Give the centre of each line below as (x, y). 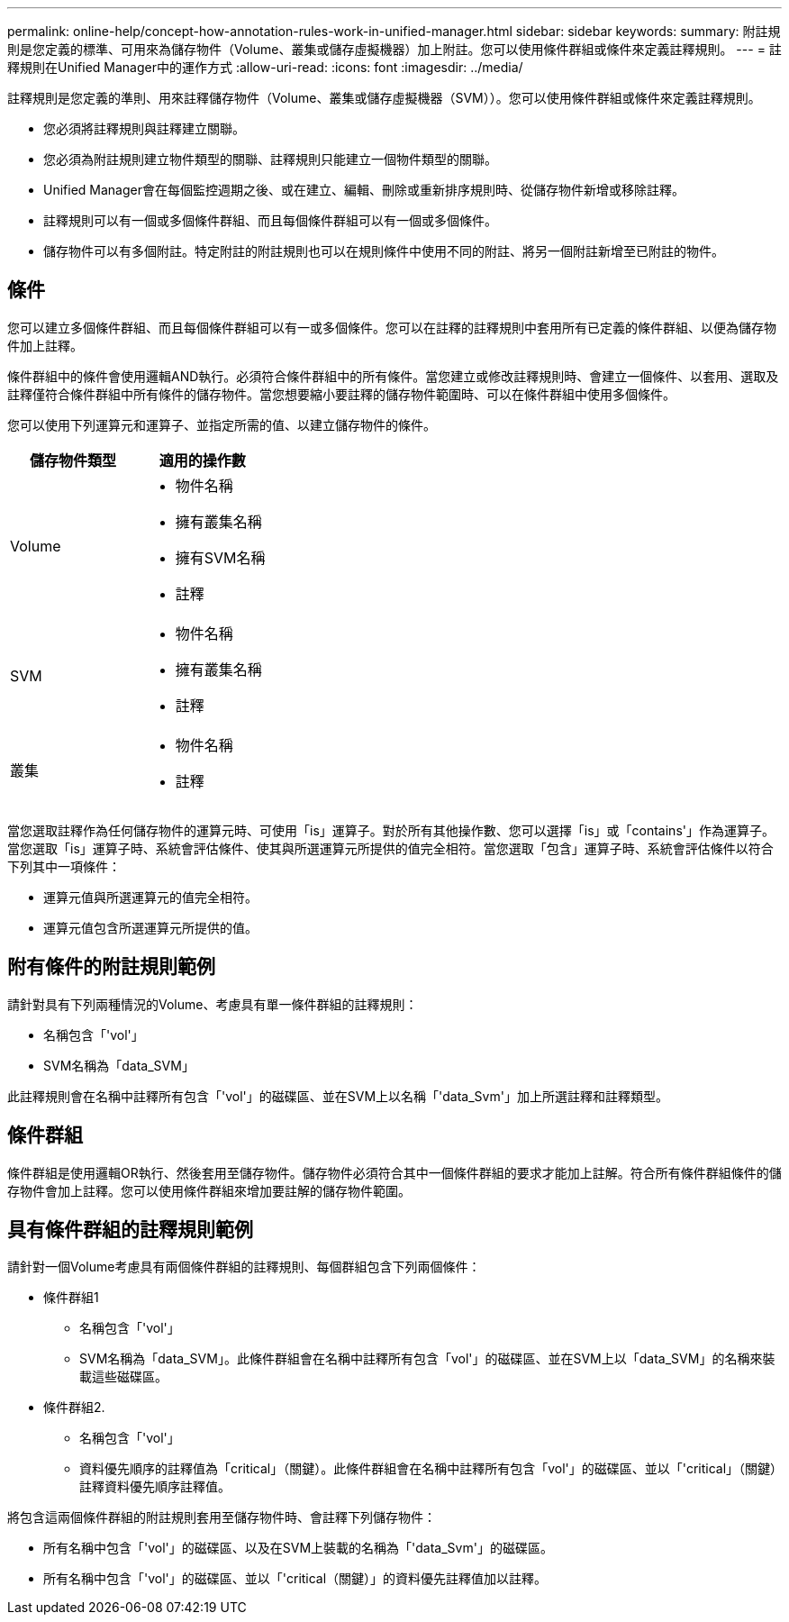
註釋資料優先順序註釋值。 (155, 1487)
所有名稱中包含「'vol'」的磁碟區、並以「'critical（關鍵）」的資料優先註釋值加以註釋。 (295, 1579)
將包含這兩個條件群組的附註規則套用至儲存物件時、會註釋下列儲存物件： (222, 1517)
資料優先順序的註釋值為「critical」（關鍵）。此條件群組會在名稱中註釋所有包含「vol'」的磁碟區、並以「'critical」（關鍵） (428, 1469)
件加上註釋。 (45, 345)
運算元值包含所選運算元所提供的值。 (150, 927)
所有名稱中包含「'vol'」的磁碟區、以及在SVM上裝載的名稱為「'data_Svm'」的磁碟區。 (298, 1548)
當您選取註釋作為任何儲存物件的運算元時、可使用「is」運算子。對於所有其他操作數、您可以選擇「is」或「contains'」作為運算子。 (391, 830)
